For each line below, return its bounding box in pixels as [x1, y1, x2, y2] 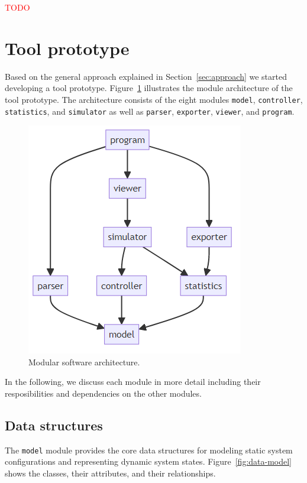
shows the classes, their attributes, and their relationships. [5, 467, 216, 479]
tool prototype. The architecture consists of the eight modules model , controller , [5, 93, 303, 105]
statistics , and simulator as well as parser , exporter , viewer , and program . [5, 105, 295, 117]
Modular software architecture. [28, 355, 140, 368]
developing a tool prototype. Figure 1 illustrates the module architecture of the [5, 82, 293, 94]
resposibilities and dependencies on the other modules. [5, 387, 202, 399]
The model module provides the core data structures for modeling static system [5, 443, 293, 456]
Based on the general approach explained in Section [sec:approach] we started [5, 70, 287, 82]
